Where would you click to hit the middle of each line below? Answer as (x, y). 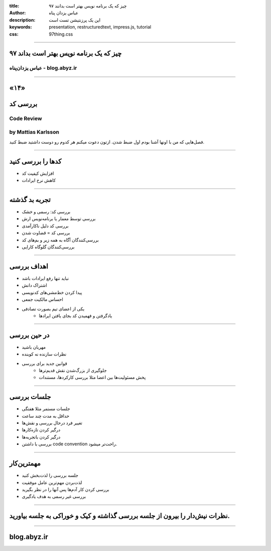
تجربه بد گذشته (30, 199)
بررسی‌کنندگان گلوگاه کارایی (48, 247)
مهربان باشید (34, 347)
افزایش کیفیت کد (38, 173)
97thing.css (61, 34)
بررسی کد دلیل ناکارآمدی (45, 226)
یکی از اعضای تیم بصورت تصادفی (53, 309)
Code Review (26, 118)
